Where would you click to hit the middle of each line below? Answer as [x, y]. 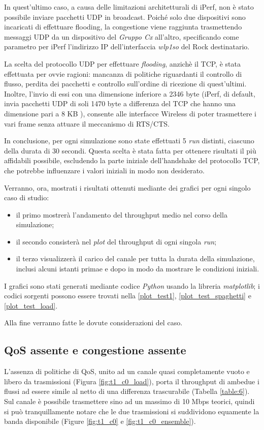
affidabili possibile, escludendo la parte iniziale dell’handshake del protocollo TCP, [132, 160]
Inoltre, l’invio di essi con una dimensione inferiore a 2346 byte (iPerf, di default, [130, 93]
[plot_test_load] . [31, 305]
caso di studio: [27, 197]
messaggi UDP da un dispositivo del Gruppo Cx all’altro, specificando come [122, 36]
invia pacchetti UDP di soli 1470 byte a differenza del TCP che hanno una [120, 103]
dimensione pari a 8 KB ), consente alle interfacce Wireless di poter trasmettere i [130, 113]
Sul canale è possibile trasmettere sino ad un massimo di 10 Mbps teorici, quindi [129, 401]
